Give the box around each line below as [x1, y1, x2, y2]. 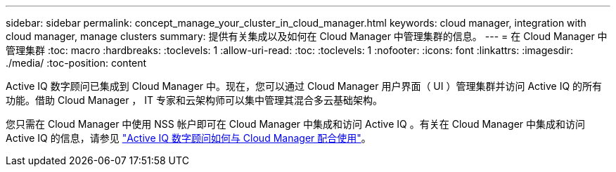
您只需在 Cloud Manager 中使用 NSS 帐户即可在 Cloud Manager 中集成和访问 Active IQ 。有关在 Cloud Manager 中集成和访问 [6, 118, 586, 130]
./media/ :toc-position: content [6, 57, 147, 69]
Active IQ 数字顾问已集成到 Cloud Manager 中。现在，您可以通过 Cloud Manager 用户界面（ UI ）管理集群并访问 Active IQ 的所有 [6, 80, 603, 92]
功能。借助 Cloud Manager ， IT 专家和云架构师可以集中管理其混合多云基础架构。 [6, 94, 383, 106]
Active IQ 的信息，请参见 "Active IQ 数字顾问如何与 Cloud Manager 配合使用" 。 [6, 132, 371, 144]
